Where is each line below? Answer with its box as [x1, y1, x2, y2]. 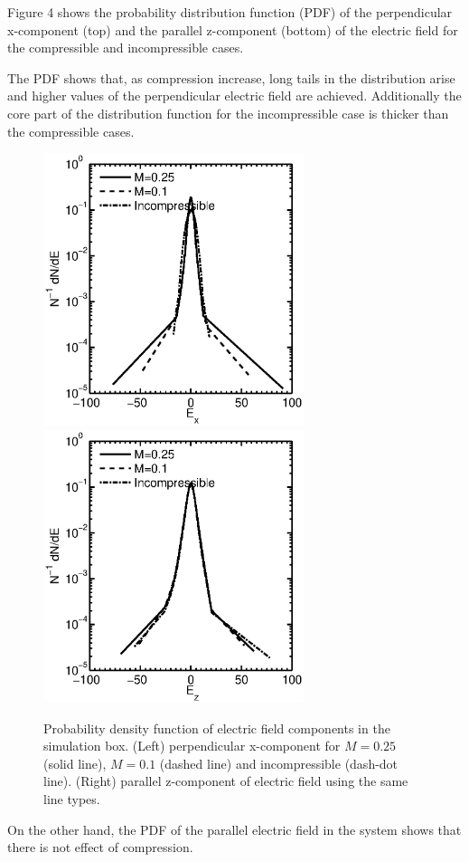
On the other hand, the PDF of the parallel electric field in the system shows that [7, 819, 462, 838]
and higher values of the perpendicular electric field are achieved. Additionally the [7, 86, 462, 105]
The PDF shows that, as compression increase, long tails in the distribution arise [7, 68, 455, 87]
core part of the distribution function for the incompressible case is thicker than [7, 103, 449, 122]
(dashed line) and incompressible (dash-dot [159, 753, 399, 772]
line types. [43, 789, 100, 808]
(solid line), [43, 753, 107, 772]
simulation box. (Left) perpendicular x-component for [43, 736, 341, 755]
